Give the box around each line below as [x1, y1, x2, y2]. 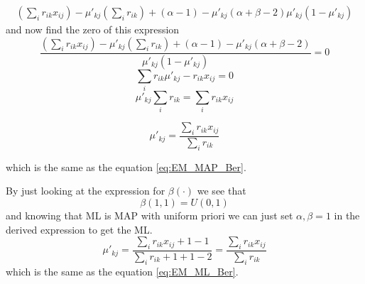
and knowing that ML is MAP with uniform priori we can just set [6, 207, 293, 222]
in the [334, 207, 360, 222]
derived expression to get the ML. [6, 222, 153, 236]
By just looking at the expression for [6, 183, 165, 198]
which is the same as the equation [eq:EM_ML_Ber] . [6, 263, 239, 278]
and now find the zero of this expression [6, 22, 180, 37]
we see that [197, 183, 246, 198]
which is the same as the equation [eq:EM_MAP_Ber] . [6, 159, 246, 174]
